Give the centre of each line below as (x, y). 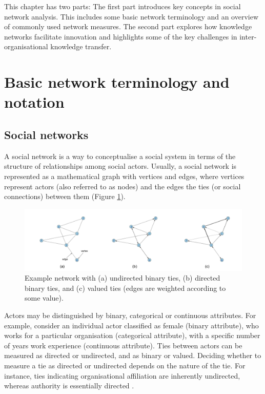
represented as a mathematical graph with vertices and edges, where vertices (124, 176)
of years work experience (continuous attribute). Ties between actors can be (123, 345)
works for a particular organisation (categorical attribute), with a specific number (132, 335)
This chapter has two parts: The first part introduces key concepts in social (123, 6)
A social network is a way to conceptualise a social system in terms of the (120, 156)
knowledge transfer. (81, 46)
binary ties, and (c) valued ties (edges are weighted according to (125, 288)
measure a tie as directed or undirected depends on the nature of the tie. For (125, 365)
